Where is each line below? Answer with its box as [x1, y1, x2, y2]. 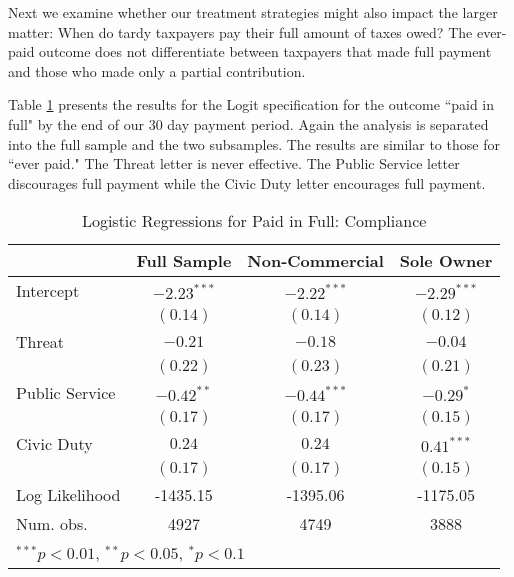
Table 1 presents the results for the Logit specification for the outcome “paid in [8, 94, 495, 115]
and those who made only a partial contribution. [8, 60, 306, 81]
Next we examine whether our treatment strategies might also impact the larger [8, 2, 498, 22]
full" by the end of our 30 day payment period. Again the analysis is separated [8, 113, 489, 134]
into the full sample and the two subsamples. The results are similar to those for [8, 133, 500, 154]
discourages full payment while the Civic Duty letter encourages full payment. [8, 172, 486, 193]
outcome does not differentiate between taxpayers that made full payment [39, 41, 492, 62]
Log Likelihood [16, 483, 121, 507]
